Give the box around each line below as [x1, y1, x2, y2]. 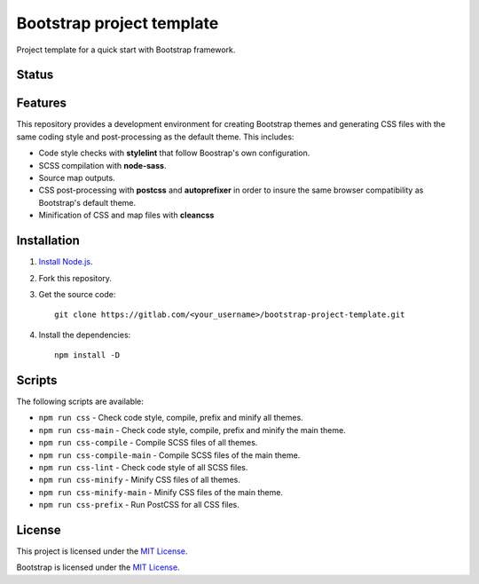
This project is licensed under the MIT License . [16, 546, 188, 556]
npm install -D [54, 351, 121, 360]
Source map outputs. [38, 173, 115, 184]
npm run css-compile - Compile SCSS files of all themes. [38, 438, 258, 448]
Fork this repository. [38, 272, 113, 283]
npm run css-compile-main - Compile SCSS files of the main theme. [38, 449, 301, 461]
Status [16, 67, 54, 83]
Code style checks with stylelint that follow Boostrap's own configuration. [38, 147, 310, 159]
